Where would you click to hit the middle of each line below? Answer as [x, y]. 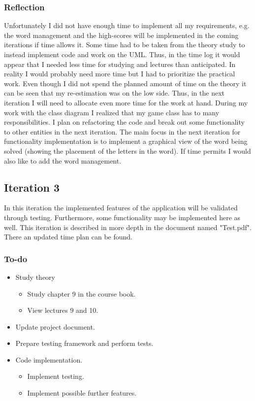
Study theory [35, 277]
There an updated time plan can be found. [68, 237]
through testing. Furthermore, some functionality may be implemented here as [122, 217]
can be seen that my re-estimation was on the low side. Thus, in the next [114, 93]
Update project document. [55, 326]
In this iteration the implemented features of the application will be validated [121, 208]
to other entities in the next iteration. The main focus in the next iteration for [122, 131]
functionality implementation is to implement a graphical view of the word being [126, 141]
